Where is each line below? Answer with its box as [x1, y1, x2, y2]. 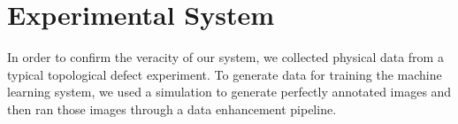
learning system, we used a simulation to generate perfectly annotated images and [7, 82, 452, 101]
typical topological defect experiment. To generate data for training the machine [7, 65, 442, 83]
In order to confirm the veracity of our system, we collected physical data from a [7, 48, 444, 66]
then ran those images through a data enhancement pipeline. [7, 99, 337, 118]
